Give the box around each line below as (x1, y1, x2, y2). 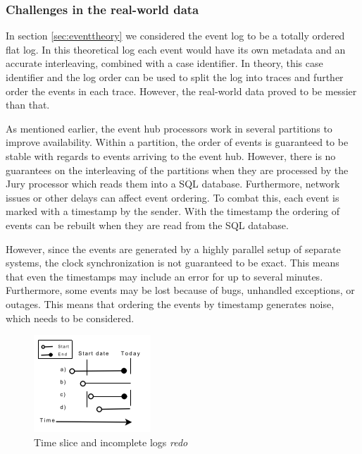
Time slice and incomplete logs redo (34, 434, 188, 449)
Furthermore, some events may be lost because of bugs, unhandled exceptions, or (6, 283, 355, 297)
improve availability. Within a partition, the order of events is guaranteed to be (6, 135, 349, 149)
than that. (6, 97, 50, 112)
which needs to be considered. (6, 310, 135, 325)
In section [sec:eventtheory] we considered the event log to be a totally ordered (6, 28, 345, 43)
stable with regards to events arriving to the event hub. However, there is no (6, 148, 336, 163)
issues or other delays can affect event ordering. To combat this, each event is (6, 190, 339, 204)
